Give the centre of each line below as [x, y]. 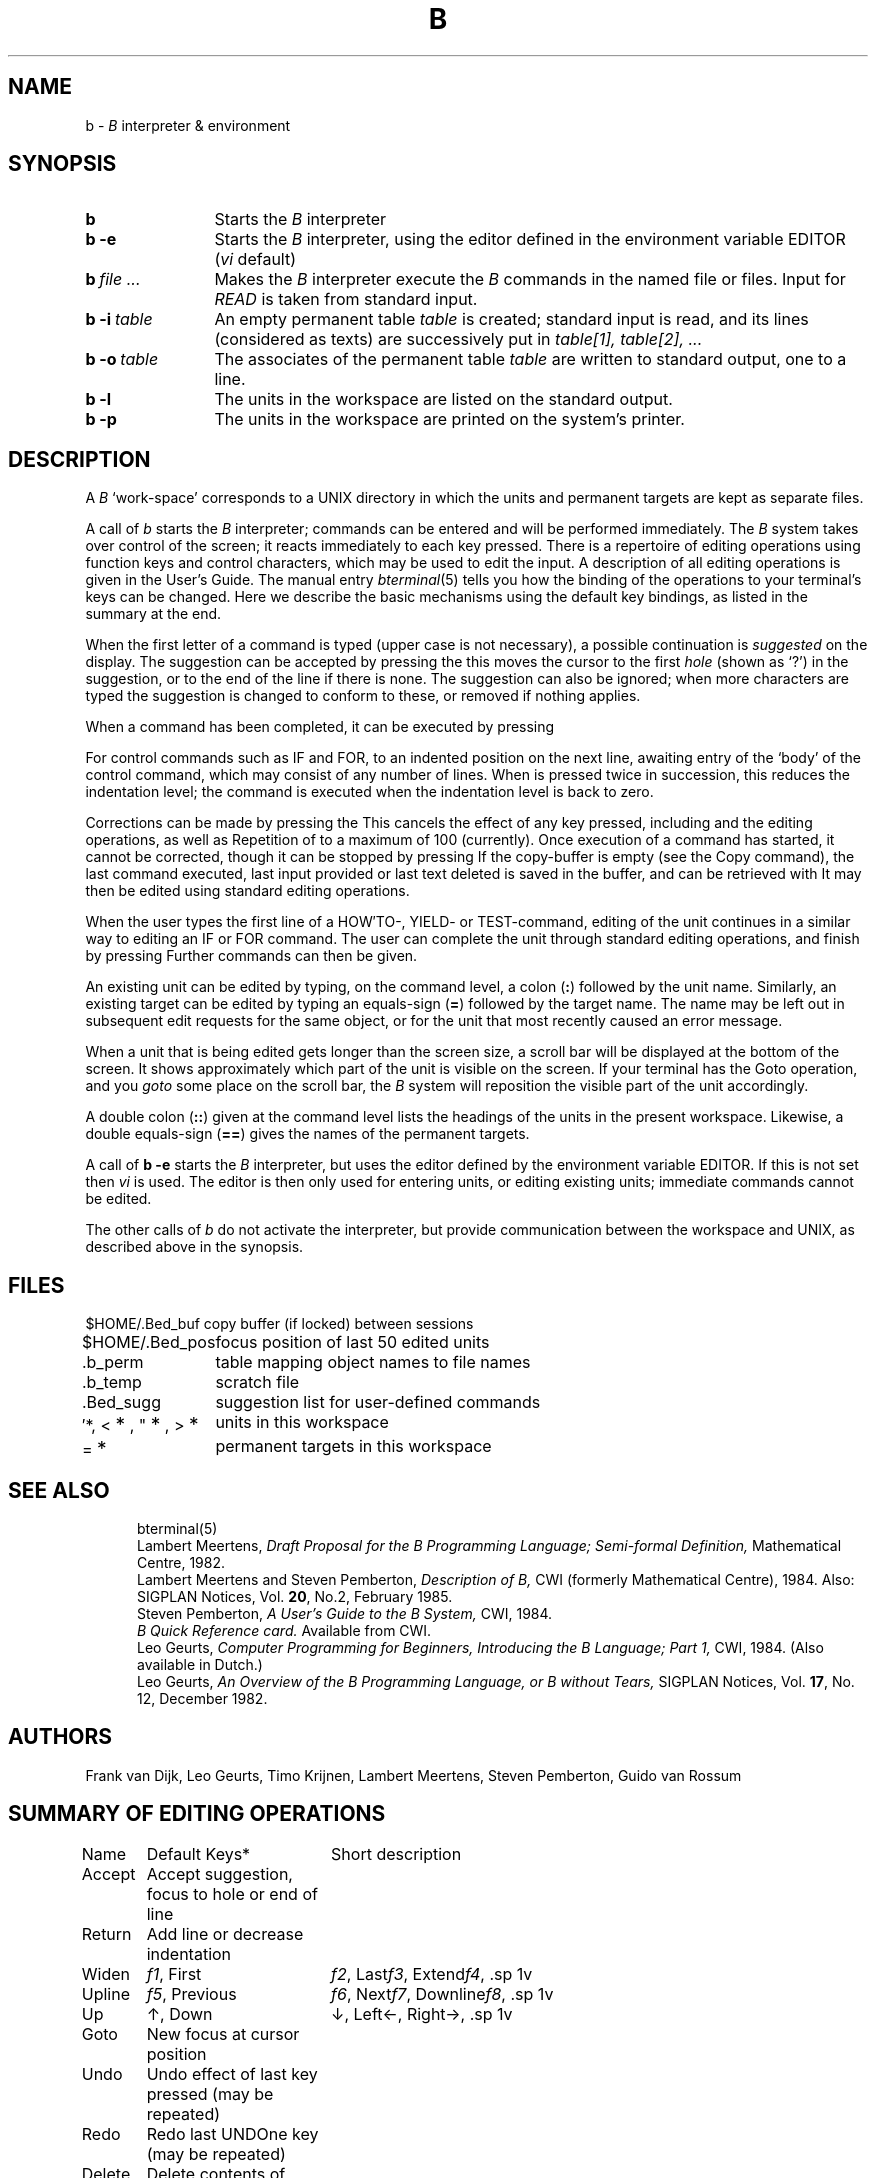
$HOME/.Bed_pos [148, 1342]
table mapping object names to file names [373, 1362]
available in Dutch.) [200, 1664]
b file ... [113, 279]
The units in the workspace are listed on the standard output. [443, 399]
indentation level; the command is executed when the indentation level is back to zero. [369, 792]
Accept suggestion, [219, 1873]
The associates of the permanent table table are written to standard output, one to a [530, 359]
